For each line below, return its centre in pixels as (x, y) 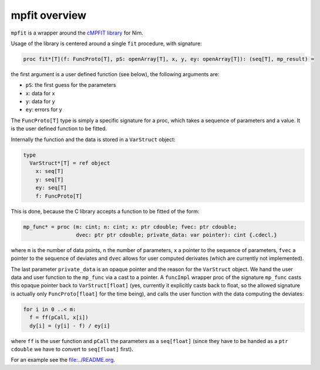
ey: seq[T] (51, 188)
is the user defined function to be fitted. (59, 128)
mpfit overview (48, 15)
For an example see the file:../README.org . (63, 360)
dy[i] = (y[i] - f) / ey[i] (70, 326)
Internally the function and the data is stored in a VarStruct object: (93, 139)
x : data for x (40, 93)
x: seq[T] (50, 171)
